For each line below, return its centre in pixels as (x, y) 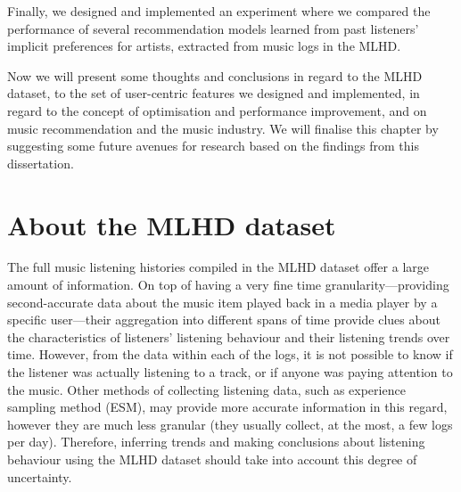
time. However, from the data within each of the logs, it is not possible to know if (230, 354)
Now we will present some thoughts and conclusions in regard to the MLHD (215, 75)
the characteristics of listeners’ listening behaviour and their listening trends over (229, 336)
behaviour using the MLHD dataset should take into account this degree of (212, 459)
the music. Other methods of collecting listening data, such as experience (206, 389)
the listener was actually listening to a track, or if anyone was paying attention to (230, 372)
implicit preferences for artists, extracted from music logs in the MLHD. (204, 46)
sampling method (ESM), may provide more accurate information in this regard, (227, 407)
